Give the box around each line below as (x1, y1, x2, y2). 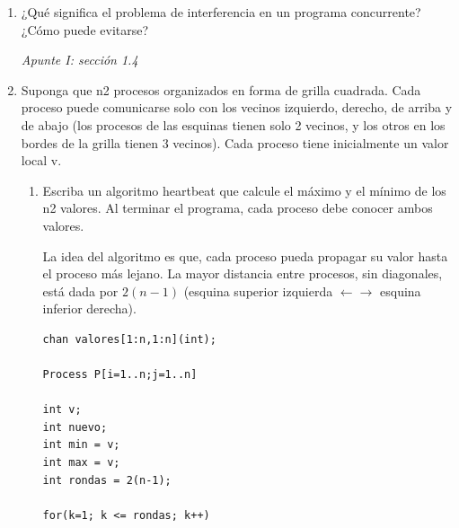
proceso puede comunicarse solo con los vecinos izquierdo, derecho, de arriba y (21, 98, 453, 117)
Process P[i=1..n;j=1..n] (42, 368, 198, 382)
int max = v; (42, 456, 120, 470)
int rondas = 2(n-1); (42, 473, 172, 487)
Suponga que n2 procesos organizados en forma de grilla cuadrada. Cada (21, 80, 421, 99)
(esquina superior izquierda (183, 281, 333, 300)
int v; (42, 403, 82, 417)
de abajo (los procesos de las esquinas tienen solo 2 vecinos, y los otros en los (21, 115, 446, 134)
